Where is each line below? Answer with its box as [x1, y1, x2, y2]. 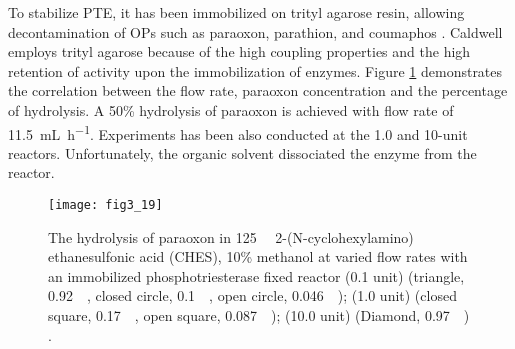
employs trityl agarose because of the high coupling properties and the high [8, 41, 471, 62]
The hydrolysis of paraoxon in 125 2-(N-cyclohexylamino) [48, 226, 414, 247]
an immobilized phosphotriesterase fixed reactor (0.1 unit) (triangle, [48, 265, 465, 286]
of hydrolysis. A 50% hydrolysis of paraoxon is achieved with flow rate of [8, 99, 454, 120]
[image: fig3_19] [48, 198, 163, 212]
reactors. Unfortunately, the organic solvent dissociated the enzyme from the [8, 142, 477, 163]
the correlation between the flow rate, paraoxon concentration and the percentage [8, 80, 508, 101]
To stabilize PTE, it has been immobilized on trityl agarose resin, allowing [8, 2, 465, 22]
